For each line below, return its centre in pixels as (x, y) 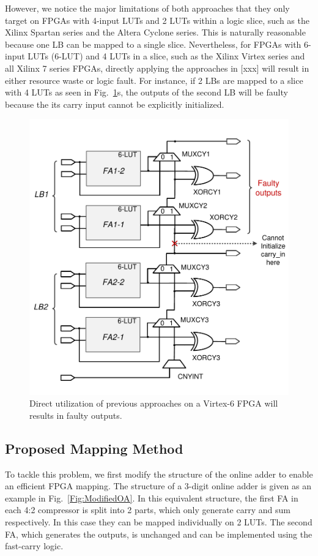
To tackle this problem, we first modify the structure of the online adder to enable (159, 474)
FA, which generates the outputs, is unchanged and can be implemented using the (159, 534)
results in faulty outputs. (76, 415)
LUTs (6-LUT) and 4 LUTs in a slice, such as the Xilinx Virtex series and (166, 56)
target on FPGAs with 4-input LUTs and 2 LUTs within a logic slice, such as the (157, 20)
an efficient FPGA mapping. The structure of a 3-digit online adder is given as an (158, 486)
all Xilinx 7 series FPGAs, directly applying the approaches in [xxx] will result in (157, 68)
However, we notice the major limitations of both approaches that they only (147, 8)
